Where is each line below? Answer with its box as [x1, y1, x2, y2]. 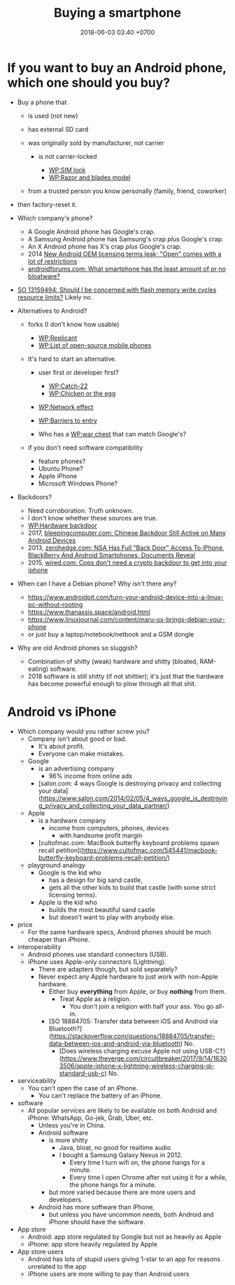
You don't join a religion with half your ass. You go [69, 1002, 214, 1010]
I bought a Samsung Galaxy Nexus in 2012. [59, 1151, 183, 1159]
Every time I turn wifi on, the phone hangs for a [69, 1158, 205, 1166]
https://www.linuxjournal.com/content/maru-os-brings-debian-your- [27, 615, 225, 623]
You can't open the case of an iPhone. [27, 1084, 138, 1092]
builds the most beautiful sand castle [48, 905, 155, 914]
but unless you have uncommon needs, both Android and [48, 1210, 215, 1219]
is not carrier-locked [38, 152, 97, 160]
